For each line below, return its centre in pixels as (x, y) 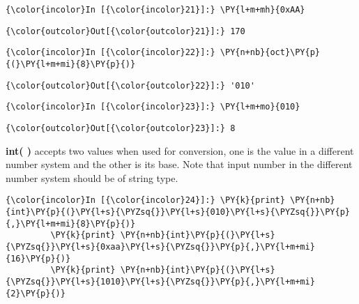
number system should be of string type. (92, 177)
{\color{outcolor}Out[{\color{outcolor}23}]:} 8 (121, 128)
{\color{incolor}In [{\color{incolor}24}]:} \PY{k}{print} (145, 200)
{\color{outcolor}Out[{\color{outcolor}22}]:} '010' (130, 85)
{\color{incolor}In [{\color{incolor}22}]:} (110, 53)
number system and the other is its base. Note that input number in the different (179, 164)
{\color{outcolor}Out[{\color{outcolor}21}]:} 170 (125, 31)
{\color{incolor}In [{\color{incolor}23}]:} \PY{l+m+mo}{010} (153, 107)
